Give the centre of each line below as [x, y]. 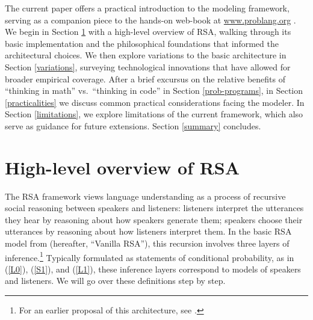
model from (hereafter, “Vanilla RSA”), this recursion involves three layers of [147, 243]
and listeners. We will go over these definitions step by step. [115, 281]
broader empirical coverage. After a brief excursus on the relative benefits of [145, 78]
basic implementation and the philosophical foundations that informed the [142, 43]
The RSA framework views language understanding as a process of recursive [145, 196]
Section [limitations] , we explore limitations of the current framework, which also [154, 114]
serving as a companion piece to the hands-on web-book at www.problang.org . [150, 20]
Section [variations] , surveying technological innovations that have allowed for [148, 66]
